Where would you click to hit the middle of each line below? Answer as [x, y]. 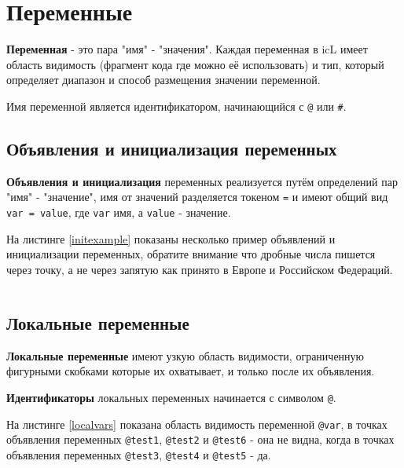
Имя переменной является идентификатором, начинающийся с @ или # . [176, 106]
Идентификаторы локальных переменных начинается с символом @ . [171, 397]
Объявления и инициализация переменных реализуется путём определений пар [202, 181]
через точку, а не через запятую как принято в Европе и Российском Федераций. [200, 269]
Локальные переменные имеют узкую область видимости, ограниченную [185, 355]
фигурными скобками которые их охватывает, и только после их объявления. [191, 371]
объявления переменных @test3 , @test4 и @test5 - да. [139, 454]
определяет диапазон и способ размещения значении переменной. [163, 80]
